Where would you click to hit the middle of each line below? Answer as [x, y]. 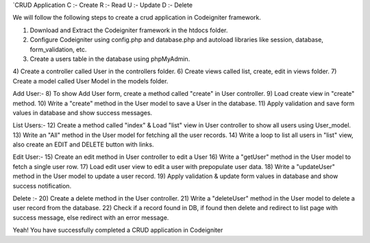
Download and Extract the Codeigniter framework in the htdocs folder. [129, 30]
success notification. [42, 186]
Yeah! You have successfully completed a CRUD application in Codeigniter [118, 230]
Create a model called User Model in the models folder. [90, 81]
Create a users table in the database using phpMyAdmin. [110, 59]
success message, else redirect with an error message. [91, 217]
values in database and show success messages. [83, 112]
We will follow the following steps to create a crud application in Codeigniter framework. [137, 18]
